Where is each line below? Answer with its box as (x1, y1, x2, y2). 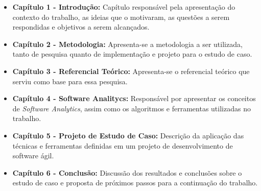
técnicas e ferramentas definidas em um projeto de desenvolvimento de (12, 140, 233, 151)
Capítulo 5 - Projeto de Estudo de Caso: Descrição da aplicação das (12, 130, 244, 140)
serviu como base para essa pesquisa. (12, 76, 128, 86)
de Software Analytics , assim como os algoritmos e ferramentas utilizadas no (12, 103, 251, 113)
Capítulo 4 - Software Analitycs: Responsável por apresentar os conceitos (12, 93, 256, 104)
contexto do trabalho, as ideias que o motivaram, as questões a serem (12, 11, 230, 22)
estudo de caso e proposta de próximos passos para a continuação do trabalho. (12, 177, 258, 188)
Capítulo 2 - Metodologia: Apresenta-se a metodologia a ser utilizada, (12, 38, 243, 49)
